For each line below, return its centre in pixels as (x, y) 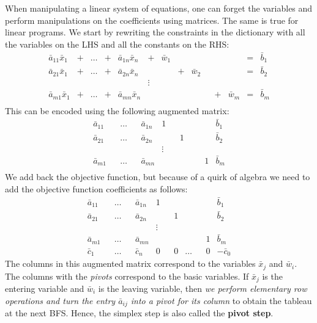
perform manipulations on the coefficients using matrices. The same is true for (152, 20)
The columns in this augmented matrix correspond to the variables (130, 263)
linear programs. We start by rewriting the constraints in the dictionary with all (155, 32)
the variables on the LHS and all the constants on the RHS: (117, 44)
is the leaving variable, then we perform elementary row (203, 289)
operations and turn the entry (60, 300)
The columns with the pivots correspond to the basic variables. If (127, 276)
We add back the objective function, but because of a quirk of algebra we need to (158, 177)
